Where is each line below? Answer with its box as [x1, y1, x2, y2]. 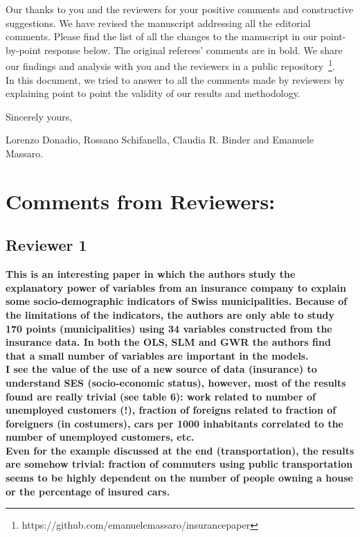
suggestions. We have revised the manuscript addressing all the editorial [6, 15, 311, 30]
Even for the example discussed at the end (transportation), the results [6, 443, 354, 457]
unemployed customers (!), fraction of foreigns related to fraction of [6, 403, 336, 417]
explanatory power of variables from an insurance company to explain [6, 280, 346, 294]
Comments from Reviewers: [6, 186, 276, 215]
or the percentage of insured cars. [6, 484, 170, 498]
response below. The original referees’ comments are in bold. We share [44, 42, 343, 57]
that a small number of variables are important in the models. [6, 348, 309, 362]
